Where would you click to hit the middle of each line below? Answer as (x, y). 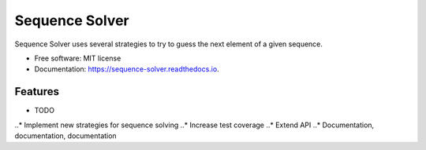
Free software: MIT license (78, 58)
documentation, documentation (66, 136)
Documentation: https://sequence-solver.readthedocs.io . (127, 69)
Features (37, 91)
